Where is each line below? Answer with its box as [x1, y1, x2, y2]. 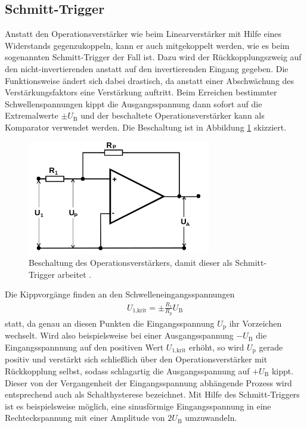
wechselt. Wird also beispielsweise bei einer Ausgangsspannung [5, 329, 234, 342]
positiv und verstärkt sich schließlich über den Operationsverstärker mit [5, 353, 268, 365]
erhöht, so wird [188, 340, 244, 353]
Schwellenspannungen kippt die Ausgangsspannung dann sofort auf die [5, 97, 262, 110]
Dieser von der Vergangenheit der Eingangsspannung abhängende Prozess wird [5, 376, 292, 389]
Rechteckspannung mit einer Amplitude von [5, 411, 165, 424]
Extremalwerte [5, 109, 58, 122]
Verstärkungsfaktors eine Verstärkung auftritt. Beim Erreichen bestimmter [5, 86, 277, 98]
